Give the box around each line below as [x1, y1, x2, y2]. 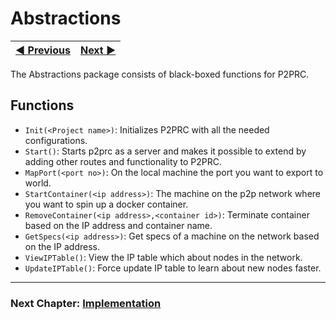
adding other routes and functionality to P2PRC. [24, 155, 223, 167]
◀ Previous [15, 43, 71, 57]
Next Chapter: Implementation [10, 296, 162, 310]
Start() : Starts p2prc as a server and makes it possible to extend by [24, 145, 307, 157]
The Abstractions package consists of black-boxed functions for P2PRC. [10, 68, 310, 80]
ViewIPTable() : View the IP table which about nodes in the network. [24, 251, 303, 263]
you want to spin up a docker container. [24, 198, 189, 210]
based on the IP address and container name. [24, 219, 213, 231]
